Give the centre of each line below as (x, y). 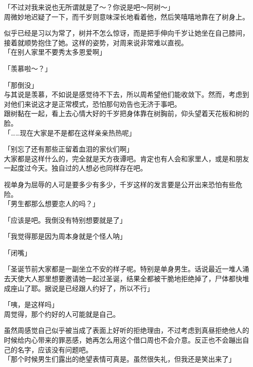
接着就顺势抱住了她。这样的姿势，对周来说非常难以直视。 (96, 42)
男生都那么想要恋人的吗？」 (55, 203)
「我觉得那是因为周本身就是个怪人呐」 (65, 236)
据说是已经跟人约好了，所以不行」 (99, 288)
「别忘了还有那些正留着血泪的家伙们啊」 (69, 149)
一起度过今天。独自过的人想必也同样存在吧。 (75, 168)
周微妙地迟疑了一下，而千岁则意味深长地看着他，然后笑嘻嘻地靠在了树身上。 (126, 16)
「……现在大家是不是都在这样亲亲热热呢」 (70, 132)
